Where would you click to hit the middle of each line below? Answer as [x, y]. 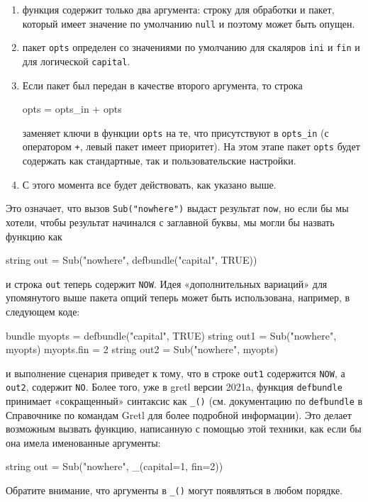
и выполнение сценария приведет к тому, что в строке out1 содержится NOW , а [175, 373]
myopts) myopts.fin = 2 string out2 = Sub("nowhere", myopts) [142, 349]
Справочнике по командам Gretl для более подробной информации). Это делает [179, 414]
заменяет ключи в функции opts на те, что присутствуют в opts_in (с [175, 132]
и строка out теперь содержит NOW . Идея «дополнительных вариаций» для [167, 283]
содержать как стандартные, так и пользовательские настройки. [159, 161]
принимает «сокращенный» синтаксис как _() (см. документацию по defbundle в [184, 401]
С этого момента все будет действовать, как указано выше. [149, 184]
